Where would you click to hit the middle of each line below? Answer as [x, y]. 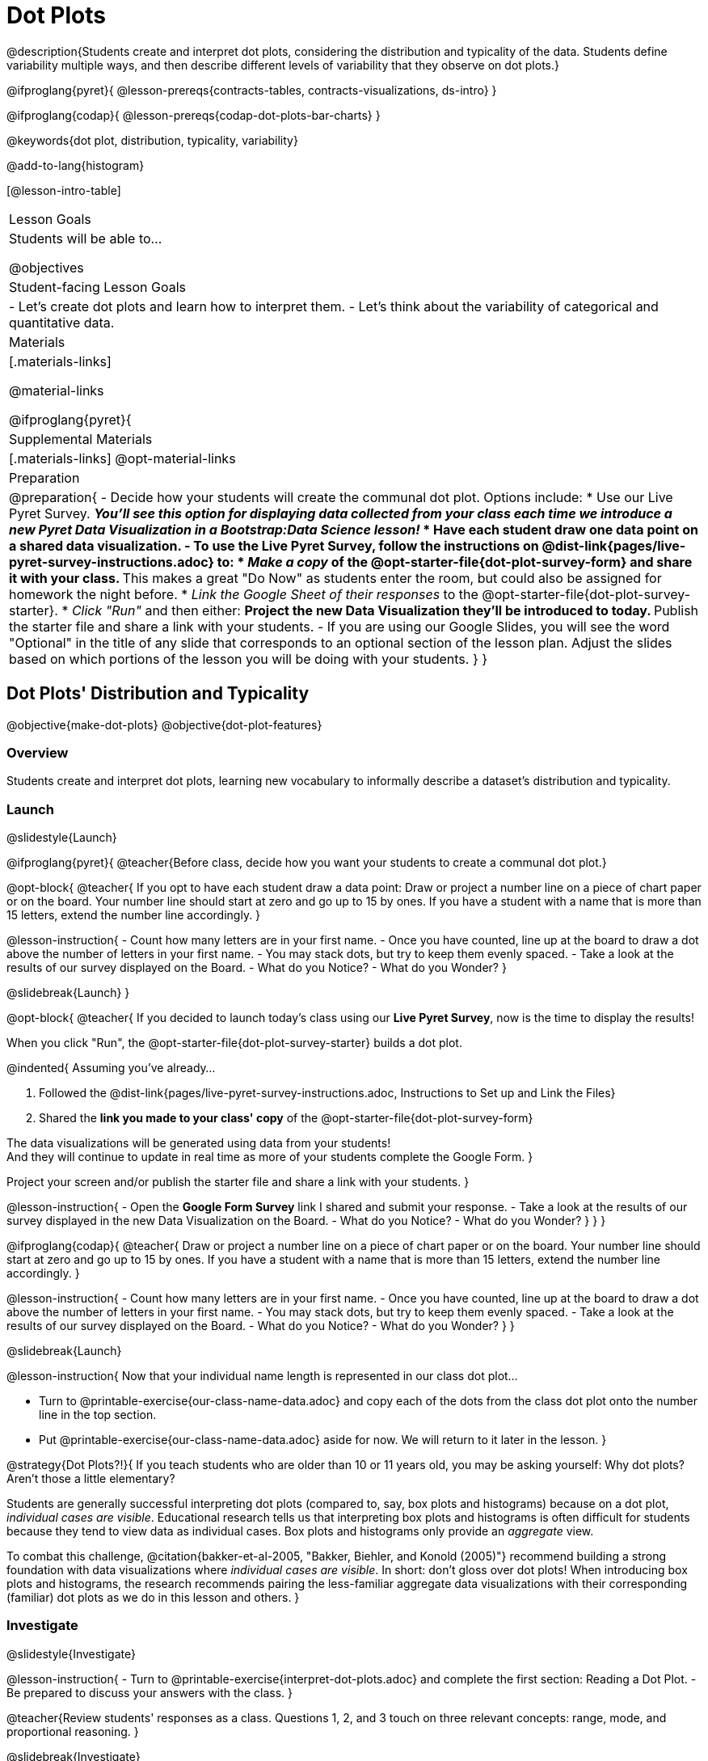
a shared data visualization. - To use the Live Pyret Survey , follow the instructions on [274, 545]
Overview [38, 752]
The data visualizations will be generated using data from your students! [199, 1143]
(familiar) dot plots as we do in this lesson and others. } [153, 1598]
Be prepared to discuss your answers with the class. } [150, 1692]
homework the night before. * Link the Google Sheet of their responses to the [244, 594]
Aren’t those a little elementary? [91, 1479]
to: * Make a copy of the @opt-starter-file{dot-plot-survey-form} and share [455, 562]
